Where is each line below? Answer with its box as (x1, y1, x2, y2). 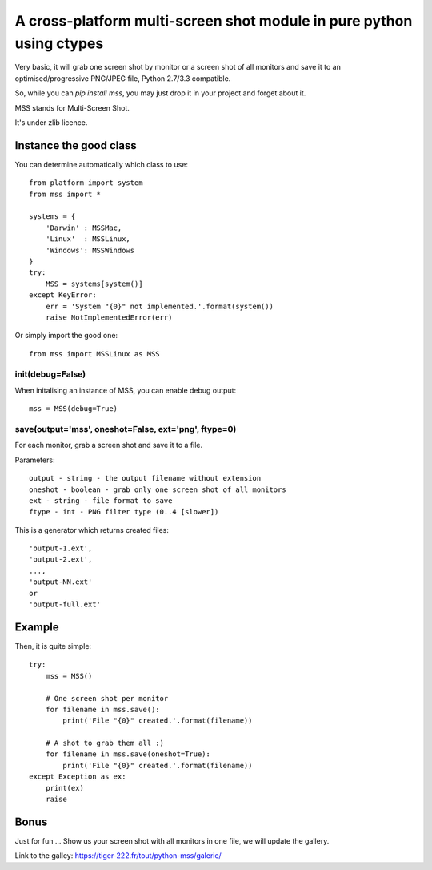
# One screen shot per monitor (45, 694, 169, 703)
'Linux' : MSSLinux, (45, 235, 131, 244)
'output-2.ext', (29, 555, 93, 564)
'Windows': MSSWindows (45, 245, 135, 255)
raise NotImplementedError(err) (45, 312, 173, 322)
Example (14, 620, 59, 634)
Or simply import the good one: (14, 331, 118, 340)
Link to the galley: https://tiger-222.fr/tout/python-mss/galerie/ (14, 851, 222, 860)
